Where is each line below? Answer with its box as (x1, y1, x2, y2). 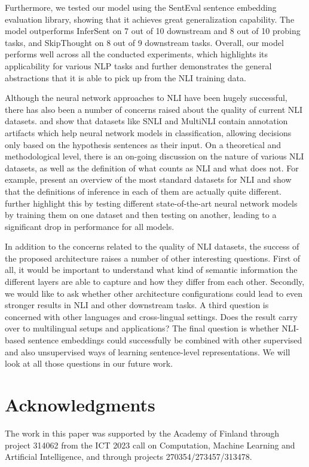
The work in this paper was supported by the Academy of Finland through (5, 426, 280, 439)
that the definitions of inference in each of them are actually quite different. (5, 185, 282, 197)
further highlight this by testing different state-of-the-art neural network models (5, 196, 298, 209)
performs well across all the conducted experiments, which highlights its (5, 48, 268, 60)
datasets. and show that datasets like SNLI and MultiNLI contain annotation (5, 115, 288, 127)
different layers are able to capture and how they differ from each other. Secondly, (5, 275, 305, 288)
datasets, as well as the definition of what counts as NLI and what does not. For (5, 161, 299, 174)
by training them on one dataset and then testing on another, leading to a (5, 208, 277, 221)
